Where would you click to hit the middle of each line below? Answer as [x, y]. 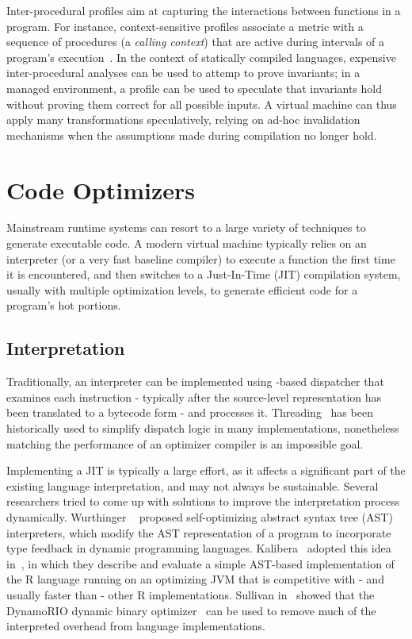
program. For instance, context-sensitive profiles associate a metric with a [185, 26]
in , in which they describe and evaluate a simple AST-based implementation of [200, 563]
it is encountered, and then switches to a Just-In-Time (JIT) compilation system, [204, 274]
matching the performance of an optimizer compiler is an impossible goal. [185, 443]
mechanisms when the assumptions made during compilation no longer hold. [192, 135]
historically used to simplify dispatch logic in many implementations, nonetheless [203, 428]
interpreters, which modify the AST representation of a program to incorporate [199, 532]
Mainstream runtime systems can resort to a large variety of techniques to [186, 227]
